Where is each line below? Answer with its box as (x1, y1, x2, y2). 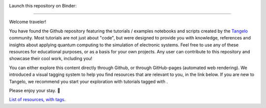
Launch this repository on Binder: (9, 3, 77, 8)
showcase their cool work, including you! (9, 56, 93, 62)
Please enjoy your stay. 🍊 (9, 87, 61, 93)
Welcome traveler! (9, 19, 46, 25)
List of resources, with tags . (9, 97, 66, 103)
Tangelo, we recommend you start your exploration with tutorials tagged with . (9, 78, 168, 84)
